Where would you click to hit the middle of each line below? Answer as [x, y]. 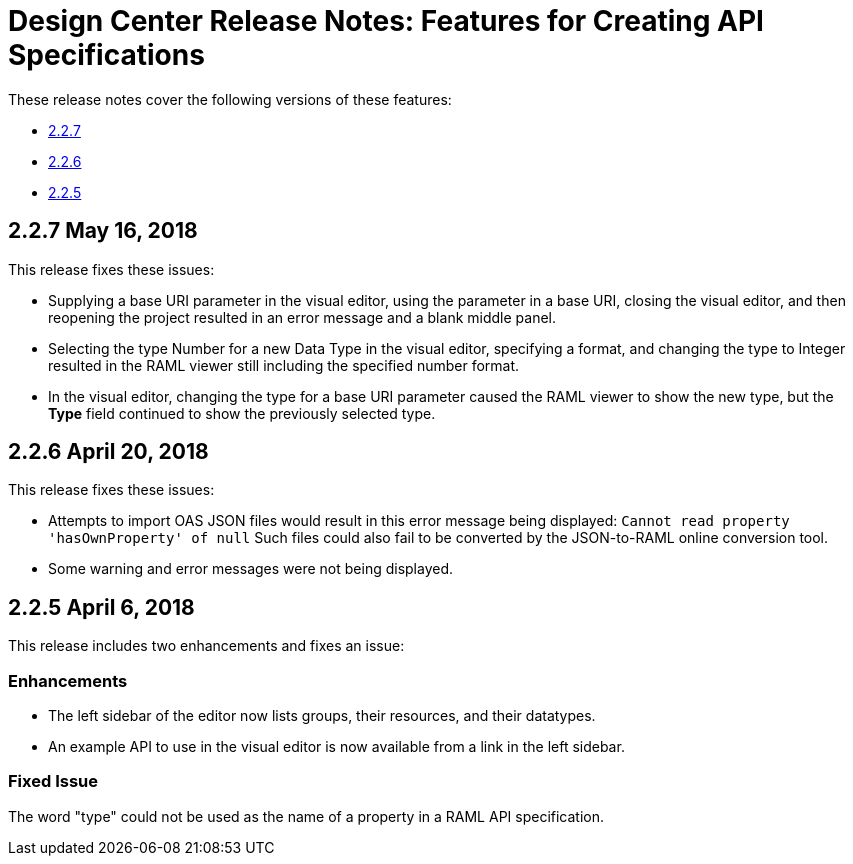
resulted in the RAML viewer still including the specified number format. [284, 365]
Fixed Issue [53, 781]
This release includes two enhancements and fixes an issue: [206, 646]
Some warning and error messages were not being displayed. [251, 569]
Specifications [106, 55]
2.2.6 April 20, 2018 [108, 452]
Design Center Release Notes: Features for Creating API [386, 21]
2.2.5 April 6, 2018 [101, 607]
